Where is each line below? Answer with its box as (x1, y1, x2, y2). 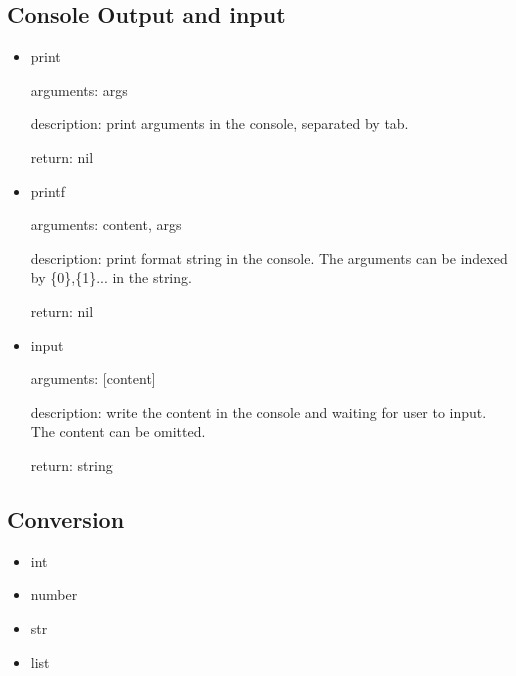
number (30, 584, 78, 605)
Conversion (7, 503, 125, 534)
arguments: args (30, 79, 128, 100)
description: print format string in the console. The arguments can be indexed (30, 247, 508, 268)
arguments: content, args (30, 214, 182, 235)
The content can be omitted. (30, 421, 206, 442)
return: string (30, 454, 113, 475)
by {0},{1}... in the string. (30, 267, 192, 288)
